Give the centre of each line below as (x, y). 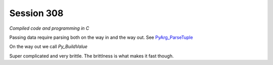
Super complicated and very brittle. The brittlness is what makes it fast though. (92, 56)
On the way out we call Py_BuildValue (49, 47)
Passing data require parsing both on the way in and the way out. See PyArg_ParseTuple (101, 37)
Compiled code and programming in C (49, 28)
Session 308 (36, 13)
